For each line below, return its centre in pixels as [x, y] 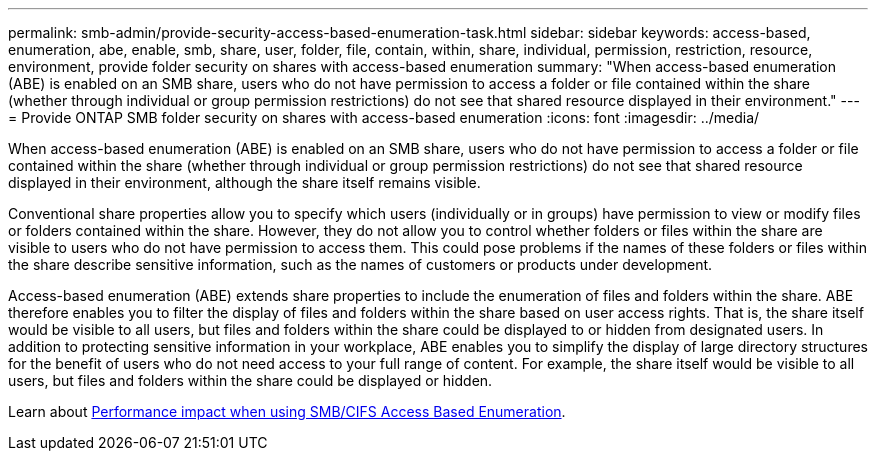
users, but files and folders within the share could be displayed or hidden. [250, 380]
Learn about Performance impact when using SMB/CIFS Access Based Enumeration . [287, 411]
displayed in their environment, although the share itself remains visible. [244, 182]
